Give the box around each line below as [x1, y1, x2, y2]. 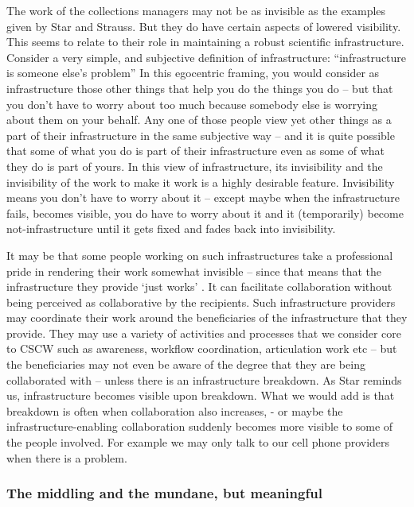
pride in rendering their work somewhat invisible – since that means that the [6, 262, 382, 279]
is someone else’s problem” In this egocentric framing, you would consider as [6, 64, 380, 81]
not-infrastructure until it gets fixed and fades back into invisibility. [6, 220, 336, 237]
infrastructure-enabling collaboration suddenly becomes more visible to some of [6, 418, 393, 435]
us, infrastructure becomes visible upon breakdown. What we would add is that [6, 387, 395, 404]
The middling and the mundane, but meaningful [6, 483, 322, 503]
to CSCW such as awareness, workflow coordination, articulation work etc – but [6, 340, 397, 357]
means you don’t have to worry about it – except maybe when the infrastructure [6, 189, 400, 206]
